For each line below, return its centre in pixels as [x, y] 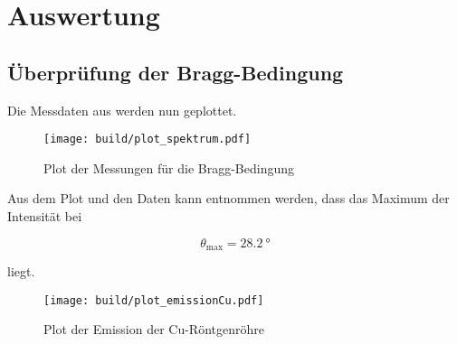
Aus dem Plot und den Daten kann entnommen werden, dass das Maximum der [228, 198]
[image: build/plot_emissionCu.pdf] [154, 300]
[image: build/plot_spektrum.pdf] [148, 139]
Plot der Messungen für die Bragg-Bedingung [169, 167]
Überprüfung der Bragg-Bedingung [176, 72]
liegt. [21, 271]
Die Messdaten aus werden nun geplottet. [122, 110]
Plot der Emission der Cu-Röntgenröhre [154, 329]
